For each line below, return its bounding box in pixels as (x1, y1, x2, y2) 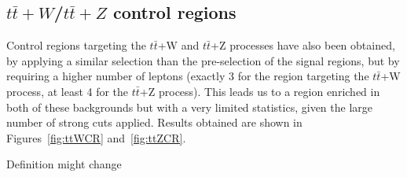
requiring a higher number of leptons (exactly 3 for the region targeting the (6, 68, 369, 84)
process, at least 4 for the (6, 83, 129, 99)
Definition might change (6, 156, 122, 172)
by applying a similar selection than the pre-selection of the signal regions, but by (6, 52, 400, 68)
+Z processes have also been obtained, (211, 37, 395, 53)
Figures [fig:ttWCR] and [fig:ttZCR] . (6, 129, 186, 146)
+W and (157, 37, 200, 53)
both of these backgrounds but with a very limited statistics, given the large (6, 98, 373, 115)
